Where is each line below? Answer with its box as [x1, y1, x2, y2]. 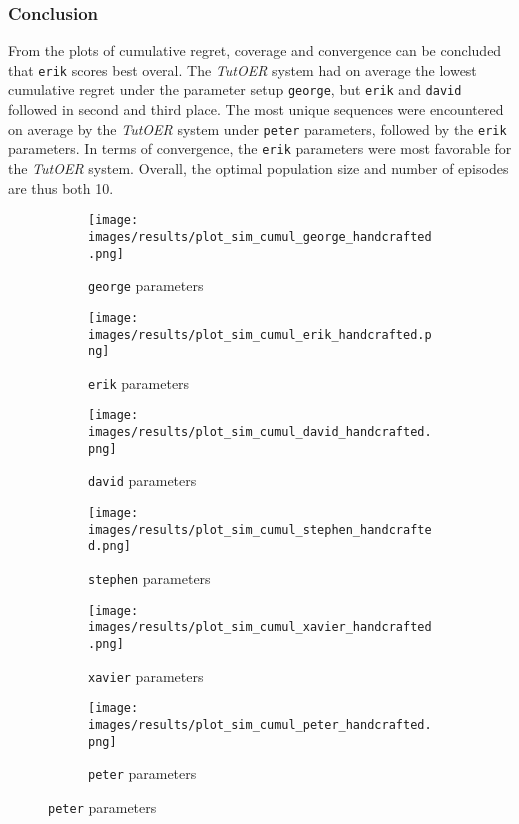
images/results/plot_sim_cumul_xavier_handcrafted [88, 620, 432, 635]
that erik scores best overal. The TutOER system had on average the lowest [8, 59, 477, 80]
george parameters [88, 275, 204, 296]
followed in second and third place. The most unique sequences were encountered [8, 99, 504, 120]
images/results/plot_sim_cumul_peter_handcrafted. [88, 718, 432, 732]
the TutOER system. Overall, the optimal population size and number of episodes [8, 158, 509, 179]
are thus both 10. [8, 177, 114, 198]
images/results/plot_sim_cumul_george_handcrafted [88, 229, 432, 244]
